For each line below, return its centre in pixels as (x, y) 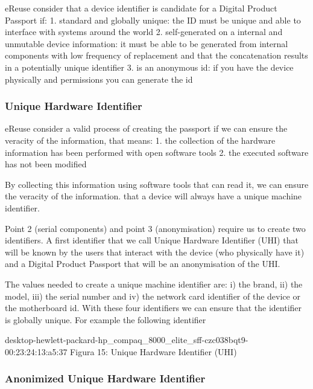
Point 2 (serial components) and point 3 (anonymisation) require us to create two (155, 228)
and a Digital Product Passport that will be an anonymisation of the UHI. (143, 264)
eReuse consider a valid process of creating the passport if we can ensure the (146, 128)
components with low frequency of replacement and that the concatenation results (156, 55)
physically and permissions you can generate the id (99, 79)
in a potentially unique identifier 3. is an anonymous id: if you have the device (149, 67)
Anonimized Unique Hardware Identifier (105, 378)
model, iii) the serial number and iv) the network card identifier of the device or (153, 296)
